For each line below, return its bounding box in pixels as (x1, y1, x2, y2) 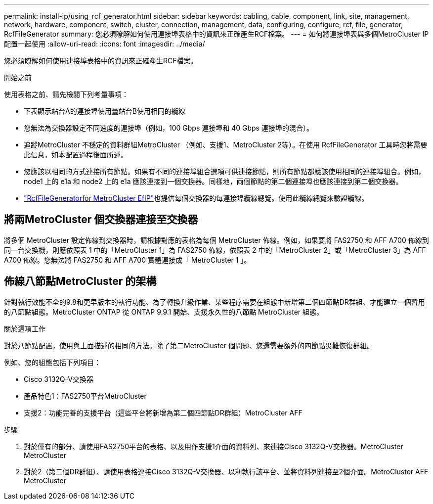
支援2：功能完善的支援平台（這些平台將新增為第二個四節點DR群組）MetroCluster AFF (24, 408, 303, 417)
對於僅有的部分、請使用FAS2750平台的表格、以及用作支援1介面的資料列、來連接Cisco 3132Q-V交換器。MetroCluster (24, 442, 403, 451)
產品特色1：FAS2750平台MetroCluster (24, 391, 147, 400)
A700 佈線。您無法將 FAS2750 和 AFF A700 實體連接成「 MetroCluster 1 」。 (4, 255, 251, 264)
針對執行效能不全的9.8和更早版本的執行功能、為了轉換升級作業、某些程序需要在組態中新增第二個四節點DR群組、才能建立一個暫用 (4, 297, 425, 306)
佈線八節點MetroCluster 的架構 (4, 275, 157, 288)
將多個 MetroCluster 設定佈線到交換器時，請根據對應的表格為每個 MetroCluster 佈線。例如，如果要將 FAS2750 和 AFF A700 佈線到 (4, 235, 429, 244)
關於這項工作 (4, 324, 45, 333)
